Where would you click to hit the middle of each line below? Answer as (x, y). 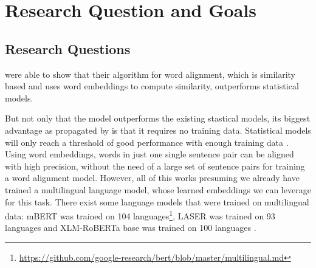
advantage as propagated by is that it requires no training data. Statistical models (158, 130)
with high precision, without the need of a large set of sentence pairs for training (155, 166)
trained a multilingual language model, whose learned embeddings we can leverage (158, 189)
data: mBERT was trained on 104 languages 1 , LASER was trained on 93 (140, 215)
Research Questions (68, 48)
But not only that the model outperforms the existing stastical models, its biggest (158, 118)
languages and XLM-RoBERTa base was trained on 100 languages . (131, 228)
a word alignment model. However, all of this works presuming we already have (152, 178)
